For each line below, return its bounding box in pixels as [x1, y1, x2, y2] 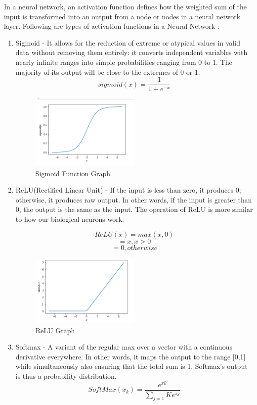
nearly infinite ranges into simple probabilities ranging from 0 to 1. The [15, 56, 232, 67]
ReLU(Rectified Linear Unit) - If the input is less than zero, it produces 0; [15, 185, 241, 195]
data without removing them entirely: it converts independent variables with [15, 47, 248, 57]
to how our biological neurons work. [15, 213, 124, 224]
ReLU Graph [35, 325, 75, 335]
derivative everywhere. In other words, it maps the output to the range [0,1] [15, 351, 246, 361]
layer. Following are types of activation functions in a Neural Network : [4, 21, 219, 31]
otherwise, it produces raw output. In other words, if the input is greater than [15, 194, 252, 204]
